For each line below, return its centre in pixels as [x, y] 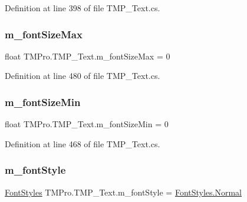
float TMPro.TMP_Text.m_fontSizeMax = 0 [88, 56]
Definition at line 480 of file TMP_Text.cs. [83, 76]
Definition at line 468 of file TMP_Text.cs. [83, 143]
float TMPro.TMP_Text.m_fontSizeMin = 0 [87, 124]
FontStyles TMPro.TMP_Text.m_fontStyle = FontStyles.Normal [123, 192]
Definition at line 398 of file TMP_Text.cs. [83, 8]
